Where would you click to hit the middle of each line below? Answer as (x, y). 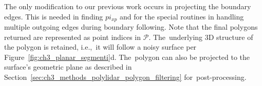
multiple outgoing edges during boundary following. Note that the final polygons (131, 27)
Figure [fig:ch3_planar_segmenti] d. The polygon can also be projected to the (127, 57)
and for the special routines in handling (182, 16)
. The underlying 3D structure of (201, 37)
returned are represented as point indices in (73, 37)
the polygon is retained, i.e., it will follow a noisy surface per (100, 47)
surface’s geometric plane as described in (68, 67)
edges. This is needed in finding (54, 16)
